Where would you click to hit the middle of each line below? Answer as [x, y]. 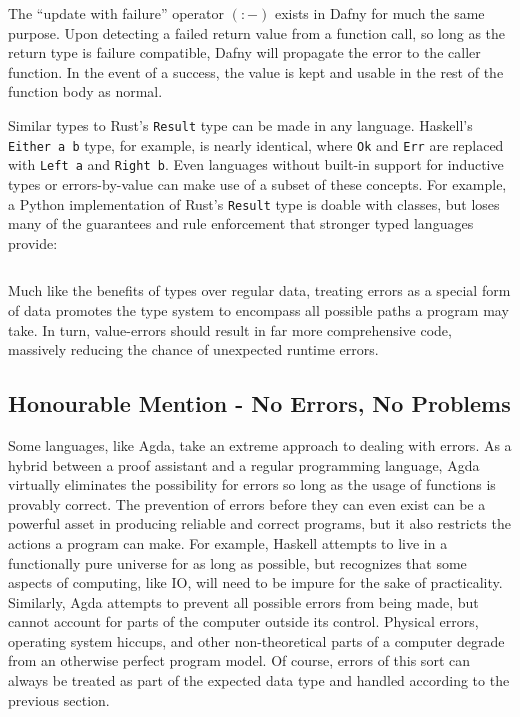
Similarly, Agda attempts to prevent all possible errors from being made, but [243, 601]
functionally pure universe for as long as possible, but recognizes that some [237, 562]
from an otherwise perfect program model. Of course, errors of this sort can [239, 660]
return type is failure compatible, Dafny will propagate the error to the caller [244, 52]
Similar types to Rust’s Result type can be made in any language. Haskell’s [240, 124]
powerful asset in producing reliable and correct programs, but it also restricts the [259, 523]
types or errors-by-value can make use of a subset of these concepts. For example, [257, 183]
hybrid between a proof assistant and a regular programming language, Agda [244, 464]
